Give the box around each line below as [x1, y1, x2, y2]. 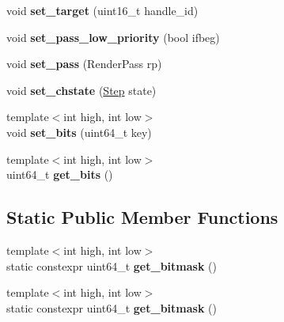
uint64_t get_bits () [6, 166, 113, 183]
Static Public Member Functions [6, 205, 278, 229]
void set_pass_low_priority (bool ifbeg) [6, 28, 220, 45]
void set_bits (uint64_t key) [6, 123, 152, 140]
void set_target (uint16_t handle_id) [6, 2, 199, 18]
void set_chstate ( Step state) [6, 81, 157, 98]
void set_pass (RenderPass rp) [6, 55, 162, 72]
